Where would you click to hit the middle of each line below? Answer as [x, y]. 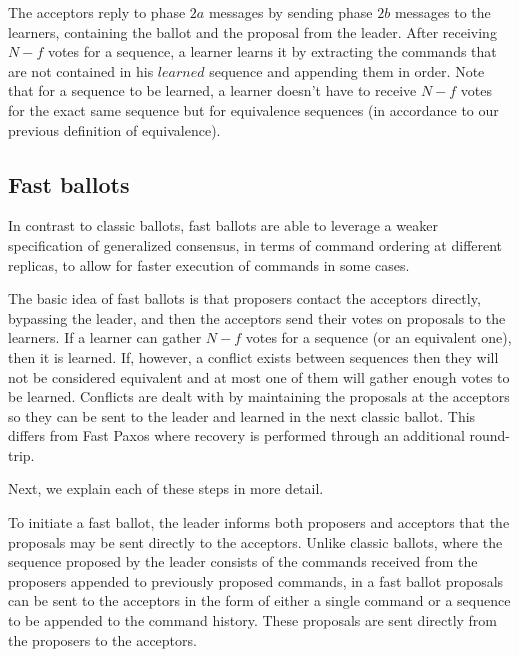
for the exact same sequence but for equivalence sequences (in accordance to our [253, 109]
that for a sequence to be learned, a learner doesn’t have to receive [212, 90]
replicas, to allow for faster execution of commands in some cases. [209, 264]
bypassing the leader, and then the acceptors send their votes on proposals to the [257, 317]
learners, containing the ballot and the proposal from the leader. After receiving [252, 31]
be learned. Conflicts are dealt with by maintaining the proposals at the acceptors [259, 396]
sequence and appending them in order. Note [347, 70]
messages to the [442, 12]
